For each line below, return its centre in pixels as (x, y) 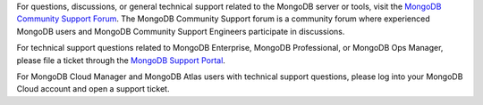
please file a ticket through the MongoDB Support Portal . (121, 60)
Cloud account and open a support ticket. (93, 89)
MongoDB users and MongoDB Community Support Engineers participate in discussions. (181, 31)
